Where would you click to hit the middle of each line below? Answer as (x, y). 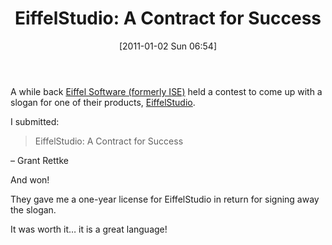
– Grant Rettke (39, 160)
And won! (30, 179)
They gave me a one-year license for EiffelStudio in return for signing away (165, 199)
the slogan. (33, 209)
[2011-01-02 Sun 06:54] (168, 46)
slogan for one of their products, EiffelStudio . (103, 102)
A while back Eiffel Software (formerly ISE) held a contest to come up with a (166, 91)
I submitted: (35, 121)
